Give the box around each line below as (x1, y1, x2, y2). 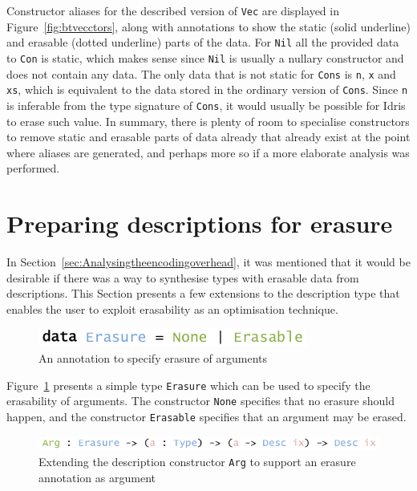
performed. (6, 160, 60, 177)
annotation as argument (38, 469, 156, 485)
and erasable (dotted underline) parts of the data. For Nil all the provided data (6, 34, 399, 51)
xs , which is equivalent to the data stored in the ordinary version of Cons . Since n (6, 81, 408, 98)
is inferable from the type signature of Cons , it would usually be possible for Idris (6, 96, 406, 113)
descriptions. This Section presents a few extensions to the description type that (6, 285, 400, 302)
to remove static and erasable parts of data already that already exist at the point (6, 128, 411, 145)
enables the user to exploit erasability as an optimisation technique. (6, 300, 338, 317)
